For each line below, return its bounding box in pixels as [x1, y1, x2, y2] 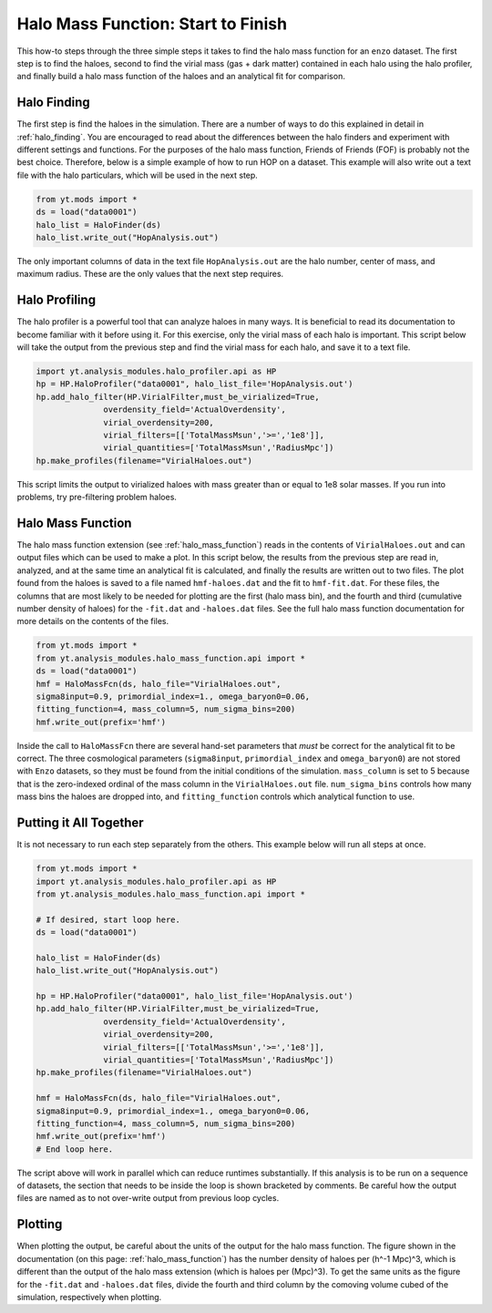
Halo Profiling [16, 292, 96, 308]
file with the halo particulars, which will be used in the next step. [16, 169, 259, 180]
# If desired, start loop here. [36, 914, 181, 925]
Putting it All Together [16, 815, 145, 831]
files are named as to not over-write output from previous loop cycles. [16, 1193, 280, 1204]
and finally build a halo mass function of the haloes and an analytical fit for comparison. [16, 71, 345, 82]
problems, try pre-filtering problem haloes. [16, 492, 178, 503]
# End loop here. [36, 1144, 114, 1154]
